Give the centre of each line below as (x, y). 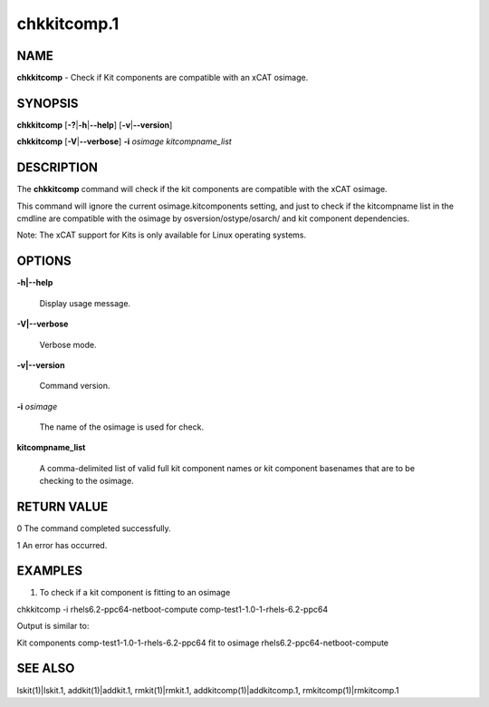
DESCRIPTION (58, 168)
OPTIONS (44, 261)
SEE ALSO (46, 668)
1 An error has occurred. (62, 545)
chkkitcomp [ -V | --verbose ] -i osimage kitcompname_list (125, 141)
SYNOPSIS (48, 103)
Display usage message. (85, 303)
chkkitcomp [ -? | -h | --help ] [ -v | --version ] (95, 125)
